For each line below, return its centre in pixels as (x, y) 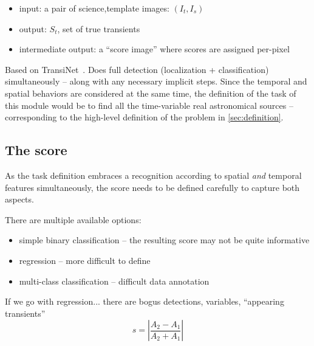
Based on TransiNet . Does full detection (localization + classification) (137, 69)
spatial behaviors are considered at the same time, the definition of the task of (151, 93)
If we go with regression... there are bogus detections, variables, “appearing (145, 301)
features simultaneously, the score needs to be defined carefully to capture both (152, 187)
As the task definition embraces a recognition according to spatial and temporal (153, 175)
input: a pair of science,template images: (94, 8)
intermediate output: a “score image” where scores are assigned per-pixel (154, 49)
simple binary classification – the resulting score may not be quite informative (164, 240)
